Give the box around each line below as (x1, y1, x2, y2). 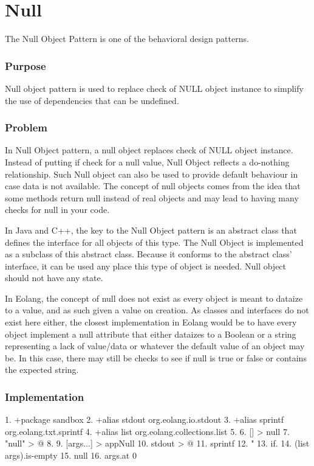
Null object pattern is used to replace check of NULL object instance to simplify (5, 82, 304, 94)
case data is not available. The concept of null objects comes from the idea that (5, 179, 301, 192)
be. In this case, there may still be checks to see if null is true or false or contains (5, 351, 307, 364)
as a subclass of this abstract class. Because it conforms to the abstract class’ (5, 248, 292, 260)
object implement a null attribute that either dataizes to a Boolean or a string (5, 327, 296, 340)
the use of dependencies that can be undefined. (5, 94, 179, 106)
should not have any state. (5, 271, 103, 284)
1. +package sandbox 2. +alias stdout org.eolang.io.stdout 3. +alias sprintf (5, 413, 284, 426)
